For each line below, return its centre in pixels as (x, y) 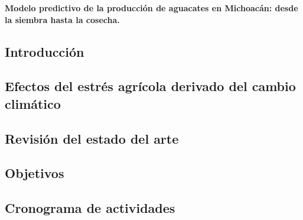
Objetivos (35, 173)
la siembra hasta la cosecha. (62, 19)
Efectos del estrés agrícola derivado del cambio (150, 86)
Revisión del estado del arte (92, 138)
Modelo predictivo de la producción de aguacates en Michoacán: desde (151, 8)
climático (33, 103)
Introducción (45, 51)
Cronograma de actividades (90, 208)
